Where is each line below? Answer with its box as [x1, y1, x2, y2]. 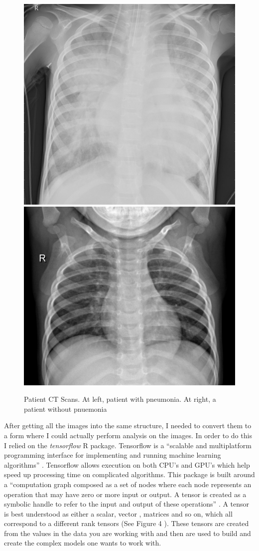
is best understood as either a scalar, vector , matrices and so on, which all [4, 508, 233, 519]
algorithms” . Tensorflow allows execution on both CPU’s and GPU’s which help [4, 459, 250, 470]
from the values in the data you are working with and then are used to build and [4, 528, 251, 538]
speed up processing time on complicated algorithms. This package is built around [4, 469, 255, 480]
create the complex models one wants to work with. [4, 538, 161, 548]
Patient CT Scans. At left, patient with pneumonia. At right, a [24, 394, 216, 404]
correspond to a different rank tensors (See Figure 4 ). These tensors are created [4, 518, 249, 529]
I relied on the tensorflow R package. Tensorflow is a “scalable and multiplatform [4, 440, 252, 450]
